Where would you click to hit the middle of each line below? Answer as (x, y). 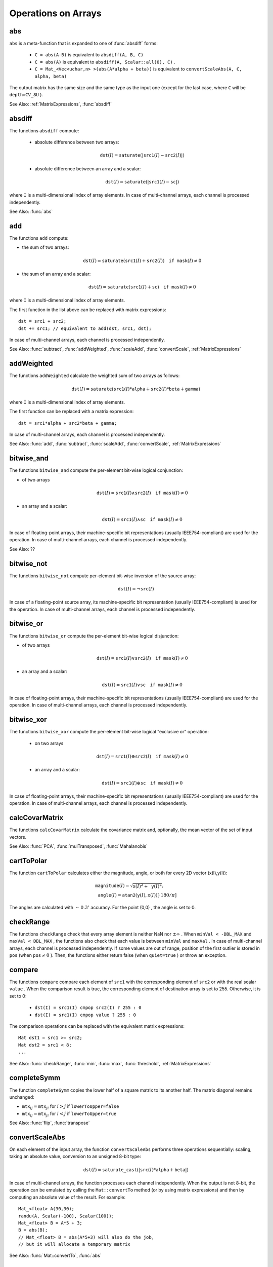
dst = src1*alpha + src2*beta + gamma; (68, 423)
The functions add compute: (39, 238)
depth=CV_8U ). (26, 95)
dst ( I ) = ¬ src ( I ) (136, 589)
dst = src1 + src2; (42, 321)
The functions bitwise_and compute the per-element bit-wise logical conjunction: (96, 470)
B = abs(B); (33, 1230)
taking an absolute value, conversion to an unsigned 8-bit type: (75, 1157)
